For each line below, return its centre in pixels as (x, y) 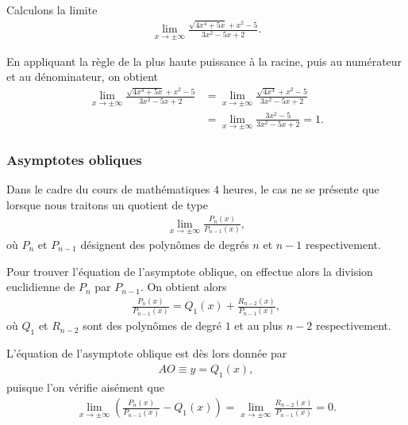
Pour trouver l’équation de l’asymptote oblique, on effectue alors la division (190, 271)
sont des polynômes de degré (152, 325)
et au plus (259, 325)
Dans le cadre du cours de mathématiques (108, 189)
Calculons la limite (52, 10)
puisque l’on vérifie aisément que (85, 387)
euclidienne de (41, 287)
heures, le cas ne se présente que (301, 189)
